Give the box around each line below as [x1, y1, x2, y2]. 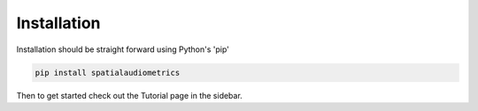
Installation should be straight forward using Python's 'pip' [16, 44, 229, 55]
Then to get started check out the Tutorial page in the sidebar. [16, 90, 243, 100]
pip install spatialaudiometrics [35, 67, 181, 78]
